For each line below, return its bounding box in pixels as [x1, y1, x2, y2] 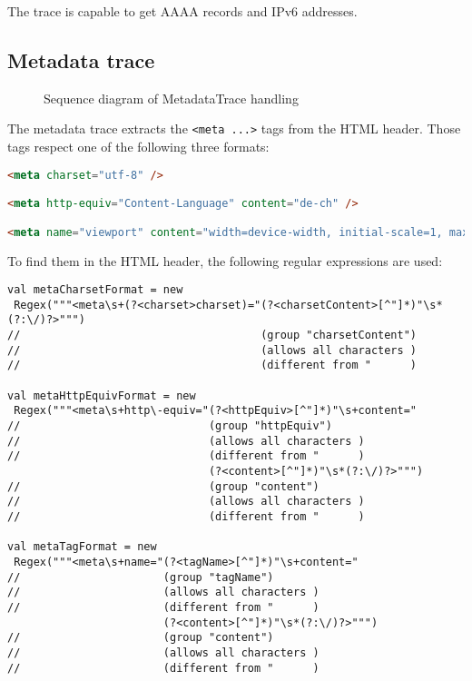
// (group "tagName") [7, 570, 274, 584]
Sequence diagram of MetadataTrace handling [44, 88, 299, 107]
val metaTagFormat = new [7, 540, 157, 554]
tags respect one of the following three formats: [7, 137, 270, 156]
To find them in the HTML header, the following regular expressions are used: [7, 251, 443, 270]
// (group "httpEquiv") [7, 419, 332, 433]
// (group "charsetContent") [7, 329, 418, 342]
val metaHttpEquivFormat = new [7, 389, 196, 402]
